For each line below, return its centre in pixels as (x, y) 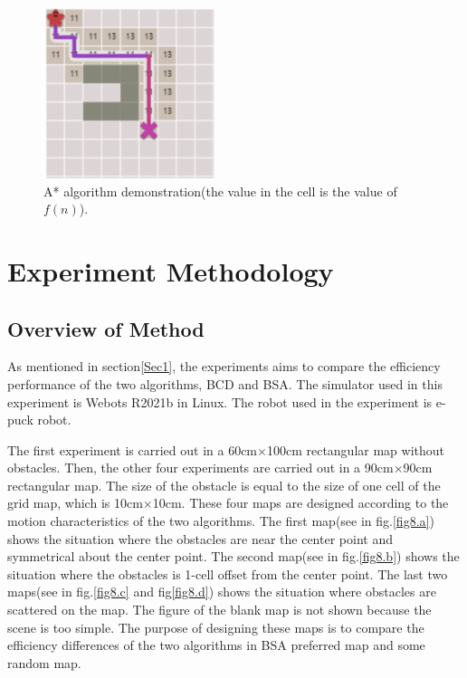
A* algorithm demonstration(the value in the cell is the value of (220, 191)
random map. (44, 662)
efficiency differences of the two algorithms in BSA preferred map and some (216, 645)
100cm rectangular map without (356, 449)
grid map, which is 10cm (75, 503)
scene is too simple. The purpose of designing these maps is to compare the (216, 627)
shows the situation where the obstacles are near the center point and (200, 538)
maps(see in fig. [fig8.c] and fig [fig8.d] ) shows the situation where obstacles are (222, 592)
